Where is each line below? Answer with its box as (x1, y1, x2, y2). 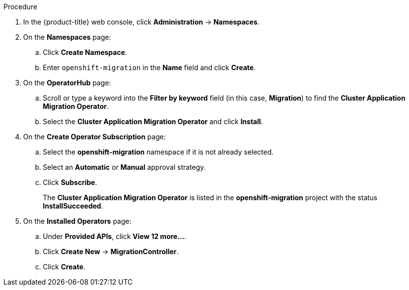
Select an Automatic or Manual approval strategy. (43, 163, 206, 171)
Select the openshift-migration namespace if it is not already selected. (43, 148, 274, 156)
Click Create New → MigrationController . (43, 247, 179, 256)
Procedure (3, 2, 37, 11)
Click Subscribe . (43, 178, 97, 186)
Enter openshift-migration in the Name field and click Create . (43, 63, 256, 72)
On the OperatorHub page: (23, 79, 111, 87)
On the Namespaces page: (23, 33, 111, 41)
